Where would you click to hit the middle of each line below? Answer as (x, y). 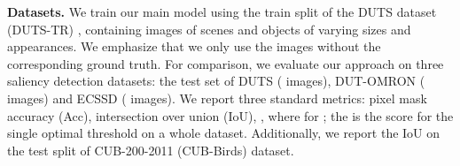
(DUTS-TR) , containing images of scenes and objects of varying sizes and (209, 29)
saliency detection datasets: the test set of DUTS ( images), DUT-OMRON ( (216, 81)
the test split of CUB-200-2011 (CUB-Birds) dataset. (151, 150)
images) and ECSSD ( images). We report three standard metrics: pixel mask (217, 98)
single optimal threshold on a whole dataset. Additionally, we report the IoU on (224, 133)
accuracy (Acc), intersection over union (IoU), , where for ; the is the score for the (230, 115)
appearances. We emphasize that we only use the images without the (194, 46)
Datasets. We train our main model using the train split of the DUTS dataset (222, 11)
